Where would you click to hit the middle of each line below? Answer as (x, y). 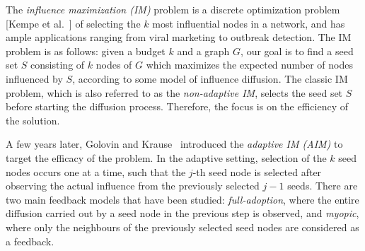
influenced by (34, 78)
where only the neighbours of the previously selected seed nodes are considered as (182, 227)
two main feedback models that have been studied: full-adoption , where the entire (182, 199)
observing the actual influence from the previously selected (133, 186)
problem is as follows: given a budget (86, 51)
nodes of (114, 65)
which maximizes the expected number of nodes (249, 65)
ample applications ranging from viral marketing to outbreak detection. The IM (179, 37)
